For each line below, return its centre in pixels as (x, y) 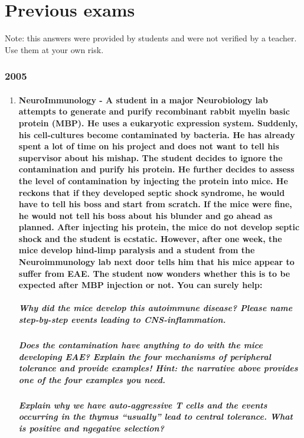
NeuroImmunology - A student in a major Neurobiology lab (143, 99)
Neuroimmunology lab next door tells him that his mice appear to (156, 262)
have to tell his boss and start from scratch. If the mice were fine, (155, 204)
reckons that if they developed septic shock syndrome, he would (152, 192)
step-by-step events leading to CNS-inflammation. (122, 320)
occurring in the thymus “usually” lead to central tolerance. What (156, 416)
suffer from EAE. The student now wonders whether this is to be (154, 273)
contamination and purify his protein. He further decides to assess (156, 169)
